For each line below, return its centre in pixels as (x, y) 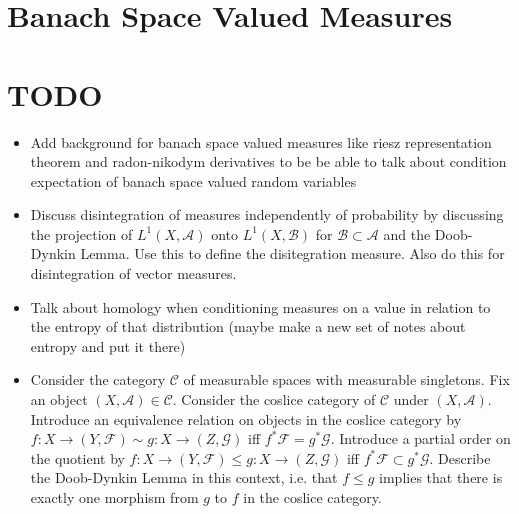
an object (59, 399)
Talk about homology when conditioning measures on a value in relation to (260, 306)
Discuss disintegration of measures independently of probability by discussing (267, 214)
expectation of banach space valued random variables (193, 180)
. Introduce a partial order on (420, 438)
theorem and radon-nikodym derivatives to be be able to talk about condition (268, 161)
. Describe (460, 457)
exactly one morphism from (114, 497)
